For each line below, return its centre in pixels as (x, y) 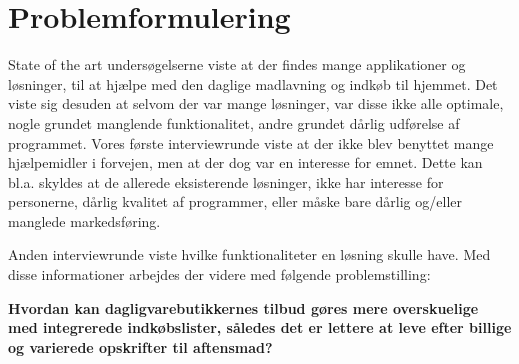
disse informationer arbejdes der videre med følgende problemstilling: (219, 274)
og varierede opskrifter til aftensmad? (140, 346)
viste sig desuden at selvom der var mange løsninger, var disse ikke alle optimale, (256, 103)
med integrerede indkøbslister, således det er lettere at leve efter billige (260, 327)
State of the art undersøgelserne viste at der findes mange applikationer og (237, 64)
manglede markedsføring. (84, 220)
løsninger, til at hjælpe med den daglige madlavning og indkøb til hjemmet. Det (253, 83)
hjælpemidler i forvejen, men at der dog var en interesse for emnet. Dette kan (245, 162)
